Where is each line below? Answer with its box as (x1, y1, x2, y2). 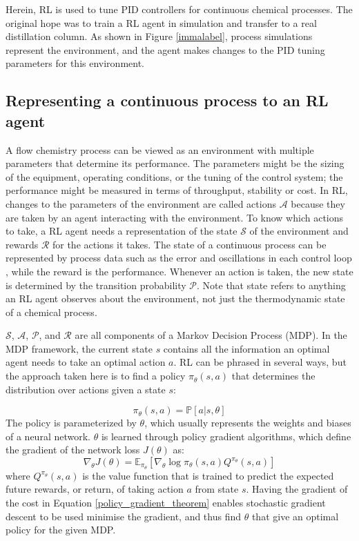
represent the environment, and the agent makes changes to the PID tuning (6, 42, 325, 57)
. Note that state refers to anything (197, 277, 346, 292)
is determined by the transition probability (6, 277, 186, 292)
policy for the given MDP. (6, 522, 116, 537)
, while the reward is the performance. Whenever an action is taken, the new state (6, 264, 353, 278)
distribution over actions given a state (6, 382, 166, 396)
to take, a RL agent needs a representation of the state (6, 224, 237, 238)
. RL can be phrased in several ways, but (173, 355, 347, 369)
